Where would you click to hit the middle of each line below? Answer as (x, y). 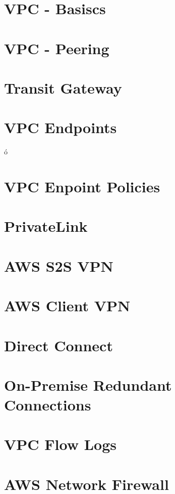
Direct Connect (59, 345)
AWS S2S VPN (59, 265)
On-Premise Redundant (88, 384)
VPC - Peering (57, 48)
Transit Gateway (63, 87)
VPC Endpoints (61, 127)
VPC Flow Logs (61, 444)
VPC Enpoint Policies (82, 187)
